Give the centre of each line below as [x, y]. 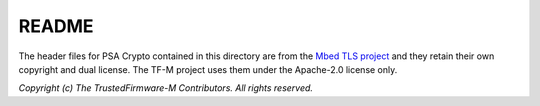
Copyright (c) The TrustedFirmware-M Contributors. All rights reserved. [166, 88]
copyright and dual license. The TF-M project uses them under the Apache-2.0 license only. [208, 69]
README [56, 26]
